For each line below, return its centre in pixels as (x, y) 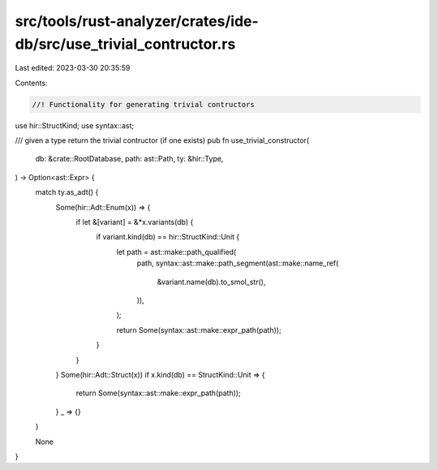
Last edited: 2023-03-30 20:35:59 (73, 68)
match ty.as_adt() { (67, 192)
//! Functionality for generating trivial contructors (143, 104)
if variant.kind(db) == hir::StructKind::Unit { (168, 237)
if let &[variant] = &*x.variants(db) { (135, 222)
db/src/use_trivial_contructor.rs (125, 44)
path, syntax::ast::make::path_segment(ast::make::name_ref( (238, 263)
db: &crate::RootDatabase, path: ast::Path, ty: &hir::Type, (129, 159)
